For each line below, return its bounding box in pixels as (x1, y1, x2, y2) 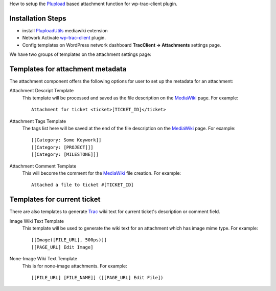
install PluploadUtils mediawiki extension (22, 27, 108, 33)
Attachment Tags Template (9, 118, 66, 124)
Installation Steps (9, 14, 66, 23)
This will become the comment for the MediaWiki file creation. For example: (22, 170, 181, 176)
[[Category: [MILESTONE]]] (31, 152, 99, 157)
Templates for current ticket (9, 195, 101, 204)
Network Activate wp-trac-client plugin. (22, 35, 106, 41)
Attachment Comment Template (9, 163, 77, 169)
